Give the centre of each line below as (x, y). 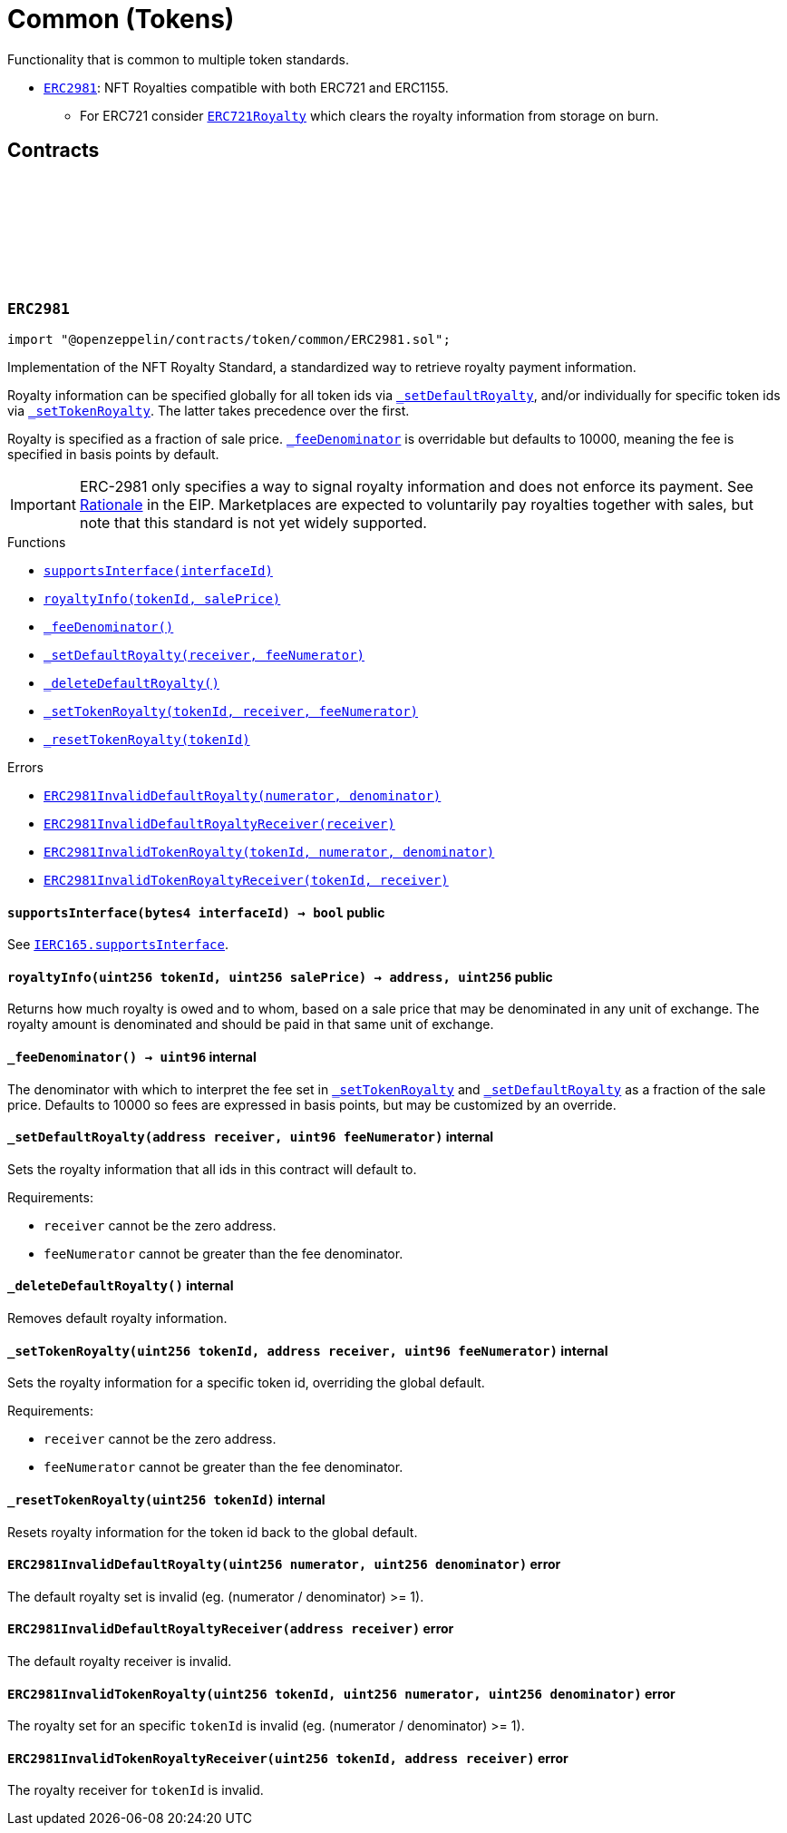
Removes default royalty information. (117, 1318)
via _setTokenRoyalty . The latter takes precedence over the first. (209, 410)
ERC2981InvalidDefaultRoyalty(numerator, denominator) (243, 795)
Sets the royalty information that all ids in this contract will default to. (212, 1169)
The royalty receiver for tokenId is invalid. (136, 1790)
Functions (37, 542)
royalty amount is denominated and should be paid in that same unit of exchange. (251, 1024)
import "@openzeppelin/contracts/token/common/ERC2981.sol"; (229, 339)
